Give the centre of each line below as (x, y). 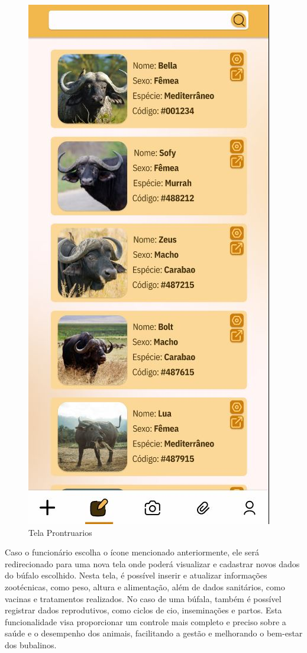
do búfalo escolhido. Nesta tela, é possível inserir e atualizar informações (136, 575)
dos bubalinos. (31, 644)
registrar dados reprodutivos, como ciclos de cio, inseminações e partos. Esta (143, 610)
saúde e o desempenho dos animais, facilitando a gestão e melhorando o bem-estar (154, 633)
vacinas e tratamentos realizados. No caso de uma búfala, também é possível (143, 598)
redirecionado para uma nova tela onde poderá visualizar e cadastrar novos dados (152, 563)
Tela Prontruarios (60, 532)
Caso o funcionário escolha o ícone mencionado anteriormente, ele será (132, 552)
